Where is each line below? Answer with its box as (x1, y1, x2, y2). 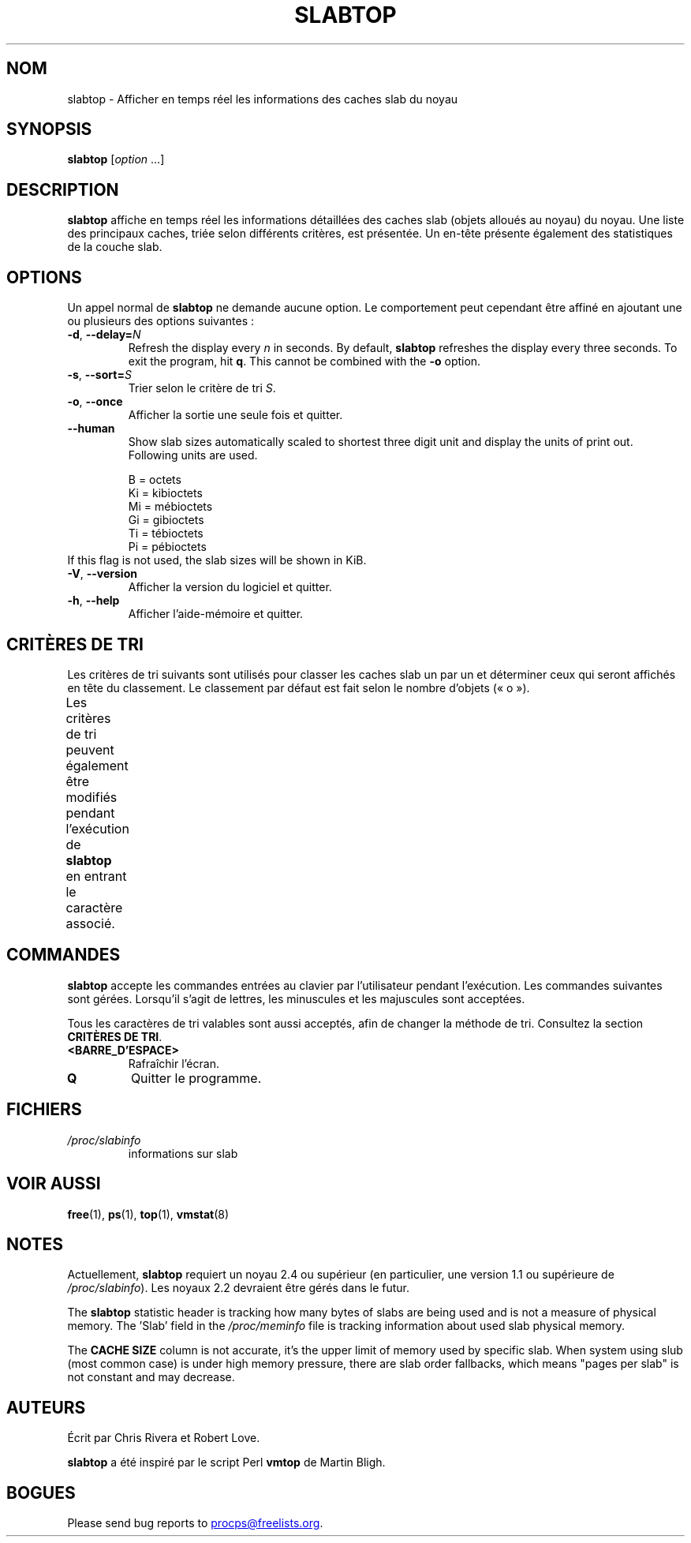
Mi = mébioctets (128, 500, 213, 514)
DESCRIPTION (6, 179, 119, 200)
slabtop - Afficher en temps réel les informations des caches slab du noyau (67, 92, 458, 106)
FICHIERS (6, 1099, 82, 1120)
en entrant (65, 867, 127, 884)
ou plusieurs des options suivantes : (67, 314, 255, 328)
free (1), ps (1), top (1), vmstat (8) (67, 1207, 230, 1221)
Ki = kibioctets (128, 486, 203, 500)
